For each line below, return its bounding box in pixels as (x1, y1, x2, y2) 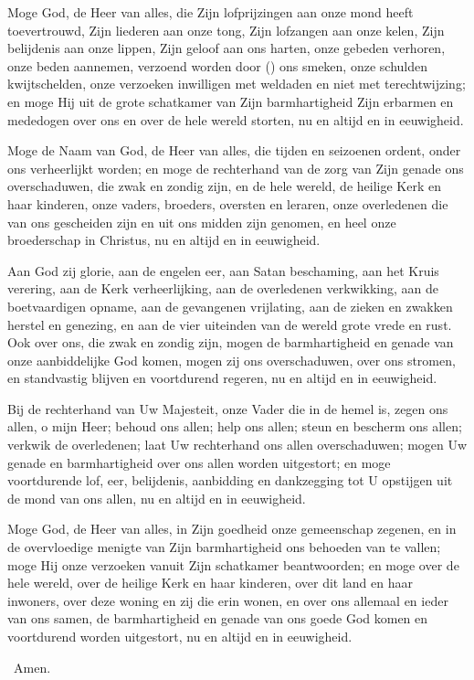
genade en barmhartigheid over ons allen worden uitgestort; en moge (7, 452, 391, 472)
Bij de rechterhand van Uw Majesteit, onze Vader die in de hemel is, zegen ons (7, 398, 448, 418)
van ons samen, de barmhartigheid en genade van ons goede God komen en (7, 609, 428, 628)
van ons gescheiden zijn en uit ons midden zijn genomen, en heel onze (7, 212, 396, 231)
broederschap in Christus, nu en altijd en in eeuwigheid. (7, 230, 321, 250)
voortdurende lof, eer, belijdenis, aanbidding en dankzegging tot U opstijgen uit (7, 471, 453, 490)
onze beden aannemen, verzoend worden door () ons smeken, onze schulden (7, 56, 427, 75)
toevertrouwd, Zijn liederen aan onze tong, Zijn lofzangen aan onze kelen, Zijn (7, 20, 445, 39)
